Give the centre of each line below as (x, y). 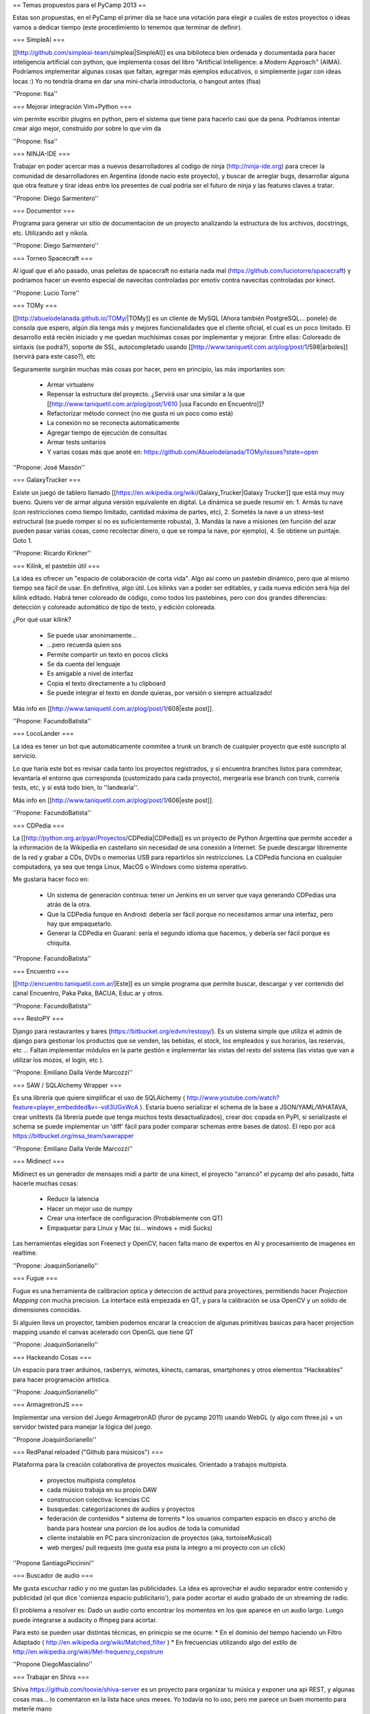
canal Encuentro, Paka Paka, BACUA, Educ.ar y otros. (88, 993)
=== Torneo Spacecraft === (53, 258)
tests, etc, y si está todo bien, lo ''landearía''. (76, 788)
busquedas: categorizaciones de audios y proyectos (121, 1509)
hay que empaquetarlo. (80, 924)
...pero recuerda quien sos (84, 645)
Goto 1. (23, 540)
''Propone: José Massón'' (49, 468)
